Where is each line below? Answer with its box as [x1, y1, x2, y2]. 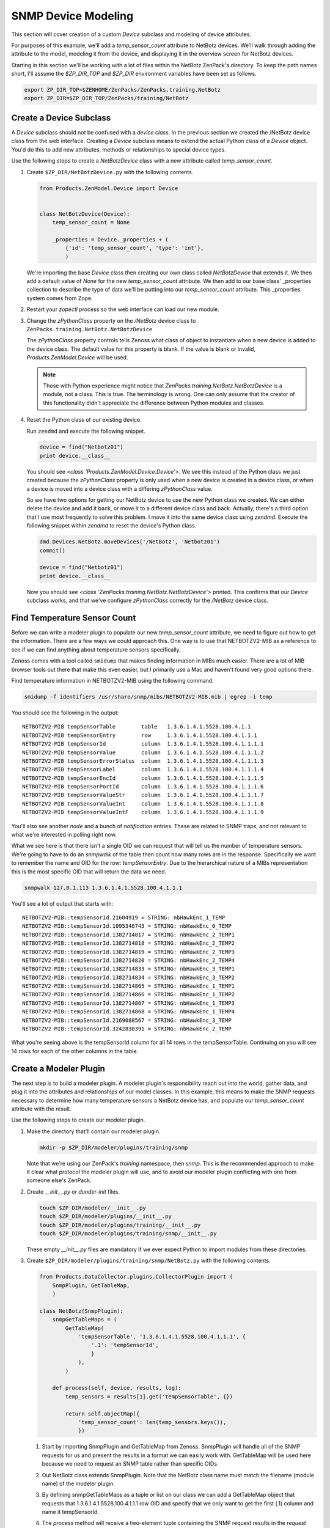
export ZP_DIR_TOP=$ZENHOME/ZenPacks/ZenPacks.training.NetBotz [24, 86, 221, 94]
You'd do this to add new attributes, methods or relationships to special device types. [11, 145, 226, 153]
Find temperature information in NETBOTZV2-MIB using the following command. [11, 677, 214, 684]
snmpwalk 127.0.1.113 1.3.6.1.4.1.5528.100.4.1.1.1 [24, 884, 183, 891]
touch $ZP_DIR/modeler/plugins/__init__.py [39, 1213, 172, 1220]
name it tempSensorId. [42, 1508, 99, 1516]
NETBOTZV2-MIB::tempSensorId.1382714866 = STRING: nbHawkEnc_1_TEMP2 [22, 991, 235, 998]
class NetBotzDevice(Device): [39, 210, 130, 217]
